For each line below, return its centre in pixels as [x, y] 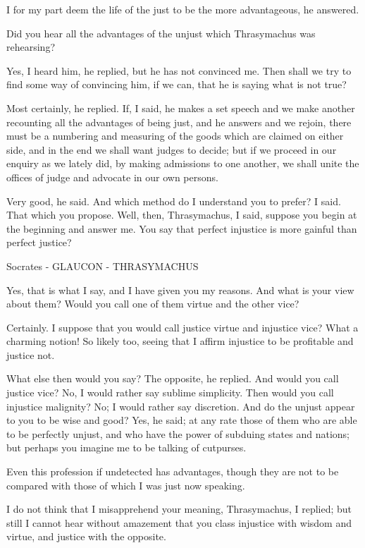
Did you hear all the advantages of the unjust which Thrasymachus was [161, 33]
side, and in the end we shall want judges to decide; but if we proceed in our [172, 149]
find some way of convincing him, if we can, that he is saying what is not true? [177, 84]
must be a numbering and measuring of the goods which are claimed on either [175, 136]
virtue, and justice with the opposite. [86, 536]
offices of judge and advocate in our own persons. [112, 177]
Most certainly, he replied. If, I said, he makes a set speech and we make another [181, 108]
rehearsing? [31, 47]
